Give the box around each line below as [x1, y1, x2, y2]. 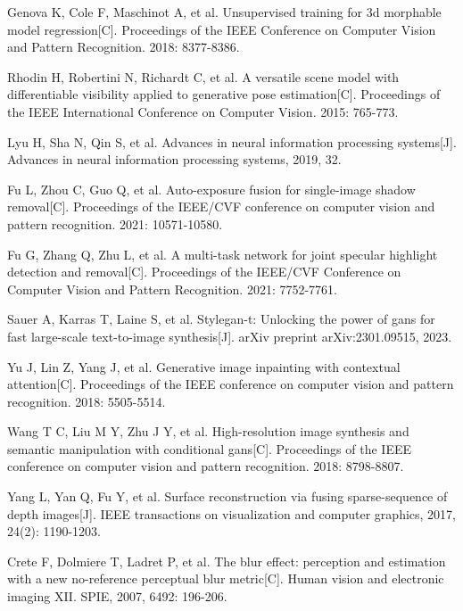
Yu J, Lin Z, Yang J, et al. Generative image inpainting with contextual [7, 357, 401, 376]
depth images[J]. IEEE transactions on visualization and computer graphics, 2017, [7, 504, 456, 523]
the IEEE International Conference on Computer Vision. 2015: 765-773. [7, 102, 399, 120]
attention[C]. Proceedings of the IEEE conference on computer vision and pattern [7, 375, 454, 393]
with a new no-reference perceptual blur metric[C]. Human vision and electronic [7, 569, 444, 588]
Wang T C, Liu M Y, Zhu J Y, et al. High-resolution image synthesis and [7, 422, 409, 441]
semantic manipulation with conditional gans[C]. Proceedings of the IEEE [7, 439, 411, 458]
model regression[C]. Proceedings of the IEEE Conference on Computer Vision [7, 20, 436, 38]
